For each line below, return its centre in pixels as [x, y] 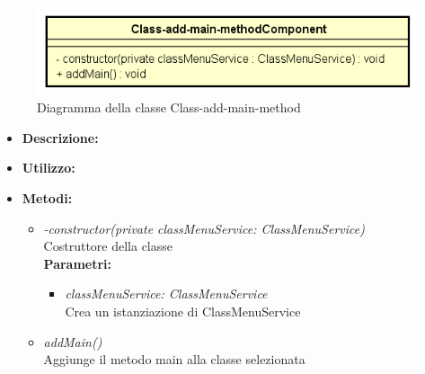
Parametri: [78, 263]
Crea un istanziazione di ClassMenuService [183, 311]
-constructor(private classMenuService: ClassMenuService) [204, 228]
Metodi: [47, 197]
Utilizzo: [49, 168]
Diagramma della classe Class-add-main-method [169, 107]
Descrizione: [60, 137]
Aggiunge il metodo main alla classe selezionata [174, 359]
